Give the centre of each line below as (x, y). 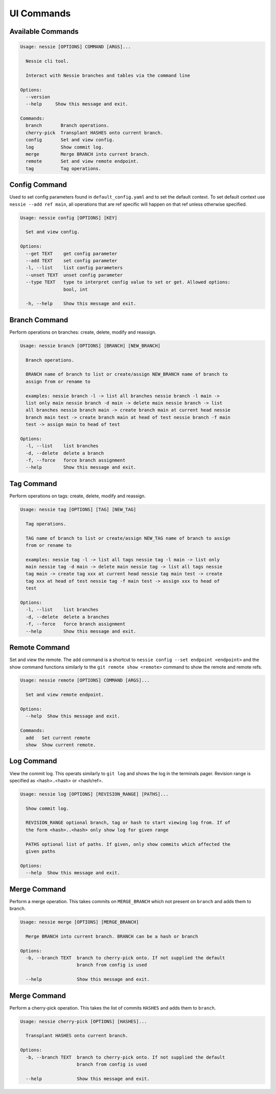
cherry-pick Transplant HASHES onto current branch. (95, 133)
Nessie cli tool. (47, 61)
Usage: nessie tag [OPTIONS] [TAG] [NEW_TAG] (78, 509)
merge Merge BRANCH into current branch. (88, 154)
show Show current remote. (61, 745)
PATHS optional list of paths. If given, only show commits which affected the (128, 844)
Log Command (33, 761)
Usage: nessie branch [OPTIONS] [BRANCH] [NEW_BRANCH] (90, 346)
